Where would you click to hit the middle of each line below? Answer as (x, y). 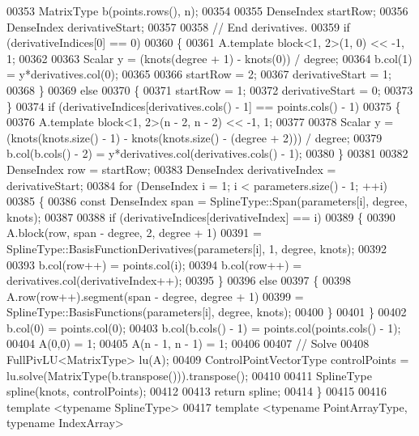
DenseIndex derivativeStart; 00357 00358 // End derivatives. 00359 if (178, 26)
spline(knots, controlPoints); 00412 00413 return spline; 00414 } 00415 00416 (197, 391)
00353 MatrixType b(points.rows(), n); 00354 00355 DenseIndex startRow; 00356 (207, 11)
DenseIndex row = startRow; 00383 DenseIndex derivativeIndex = (171, 169)
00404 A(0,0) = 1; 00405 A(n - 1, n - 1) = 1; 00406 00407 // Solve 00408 (188, 343)
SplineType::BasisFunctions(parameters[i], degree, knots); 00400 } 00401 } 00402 (207, 312)
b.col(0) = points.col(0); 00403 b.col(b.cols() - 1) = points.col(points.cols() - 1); (204, 327)
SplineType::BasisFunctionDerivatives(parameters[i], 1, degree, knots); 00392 (197, 248)
